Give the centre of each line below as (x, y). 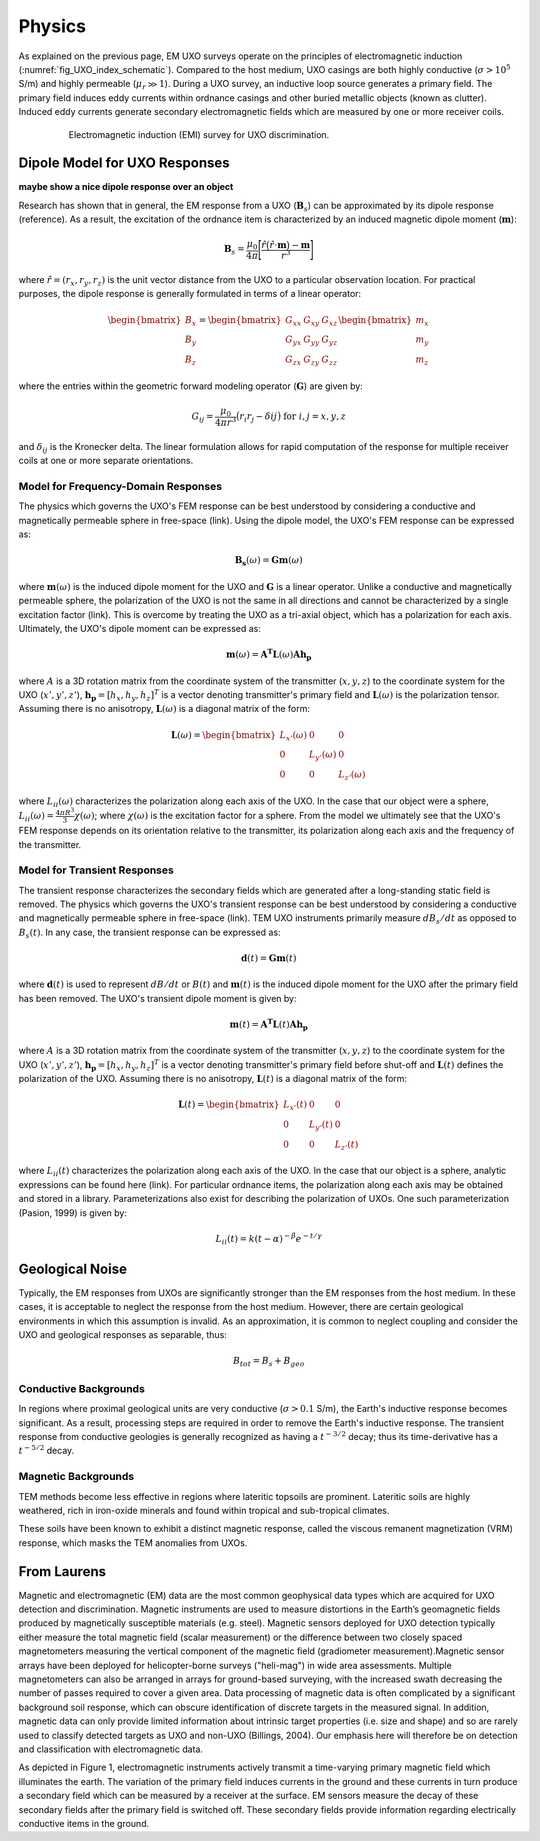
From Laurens (62, 1571)
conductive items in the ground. (84, 1823)
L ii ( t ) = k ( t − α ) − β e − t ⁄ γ (269, 1239)
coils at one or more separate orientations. (106, 461)
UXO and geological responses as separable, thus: (122, 1335)
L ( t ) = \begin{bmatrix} (229, 1104)
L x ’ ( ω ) (293, 736)
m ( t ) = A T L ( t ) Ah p (269, 1024)
